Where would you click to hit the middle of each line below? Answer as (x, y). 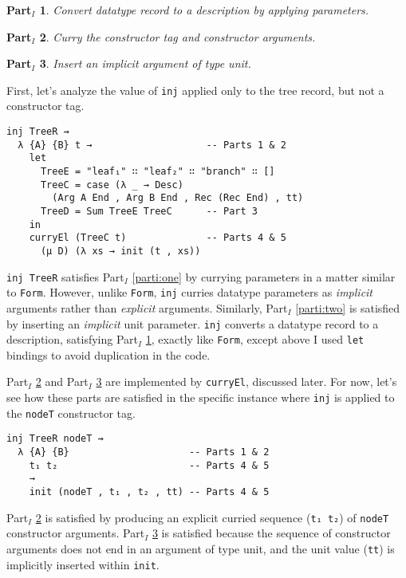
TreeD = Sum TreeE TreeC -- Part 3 (149, 211)
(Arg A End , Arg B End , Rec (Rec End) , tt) (178, 198)
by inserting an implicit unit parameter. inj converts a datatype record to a (193, 323)
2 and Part (62, 381)
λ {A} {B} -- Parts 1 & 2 (144, 452)
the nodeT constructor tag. (71, 413)
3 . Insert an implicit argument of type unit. (145, 63)
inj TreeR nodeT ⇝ (55, 439)
